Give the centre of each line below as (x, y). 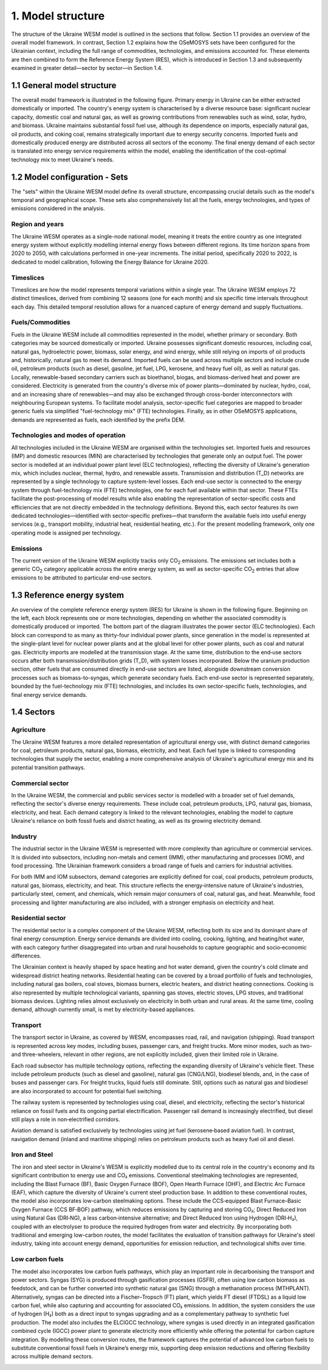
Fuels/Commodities (41, 323)
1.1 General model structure (64, 85)
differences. (26, 956)
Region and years (37, 224)
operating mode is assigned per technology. (66, 533)
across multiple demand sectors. (52, 1357)
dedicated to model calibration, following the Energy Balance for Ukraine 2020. (110, 262)
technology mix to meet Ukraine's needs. (63, 159)
